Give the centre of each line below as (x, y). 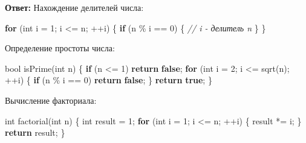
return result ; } (35, 132)
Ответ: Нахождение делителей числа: (74, 7)
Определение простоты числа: (60, 48)
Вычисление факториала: (51, 100)
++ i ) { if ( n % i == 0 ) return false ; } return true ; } (109, 80)
